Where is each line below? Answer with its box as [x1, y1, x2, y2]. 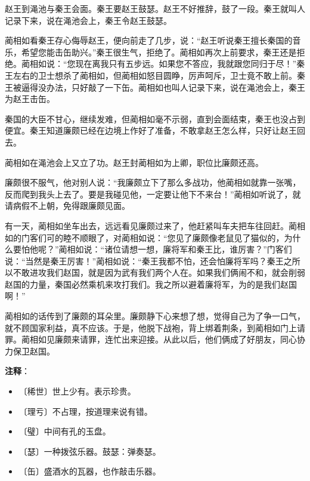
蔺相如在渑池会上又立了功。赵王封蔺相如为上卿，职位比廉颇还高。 [5, 156, 263, 168]
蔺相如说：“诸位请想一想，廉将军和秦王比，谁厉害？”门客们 [58, 243, 292, 255]
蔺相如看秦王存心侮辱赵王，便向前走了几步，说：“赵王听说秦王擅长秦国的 [5, 34, 293, 47]
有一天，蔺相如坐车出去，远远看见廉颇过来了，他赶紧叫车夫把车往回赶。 [5, 219, 289, 232]
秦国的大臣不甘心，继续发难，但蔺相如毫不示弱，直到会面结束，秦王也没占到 [5, 112, 305, 125]
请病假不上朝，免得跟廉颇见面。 [5, 199, 130, 212]
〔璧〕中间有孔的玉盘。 [18, 425, 111, 437]
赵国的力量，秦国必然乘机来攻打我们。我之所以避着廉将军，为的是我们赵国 [5, 277, 297, 290]
